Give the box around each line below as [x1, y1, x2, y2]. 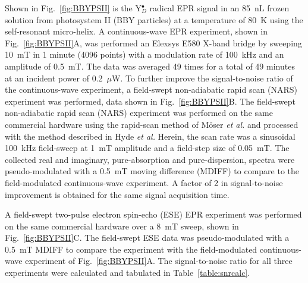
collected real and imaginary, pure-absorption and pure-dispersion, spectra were [5, 153, 295, 165]
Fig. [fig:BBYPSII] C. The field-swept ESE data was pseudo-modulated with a [5, 231, 290, 244]
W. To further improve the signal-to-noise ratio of [112, 71, 293, 84]
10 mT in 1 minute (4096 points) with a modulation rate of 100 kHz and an [5, 48, 284, 61]
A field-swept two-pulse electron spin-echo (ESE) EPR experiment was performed [5, 208, 302, 221]
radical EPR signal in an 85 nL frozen [149, 2, 290, 14]
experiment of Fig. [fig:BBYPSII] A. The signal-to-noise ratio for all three [25, 254, 293, 267]
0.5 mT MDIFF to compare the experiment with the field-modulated [5, 243, 257, 255]
